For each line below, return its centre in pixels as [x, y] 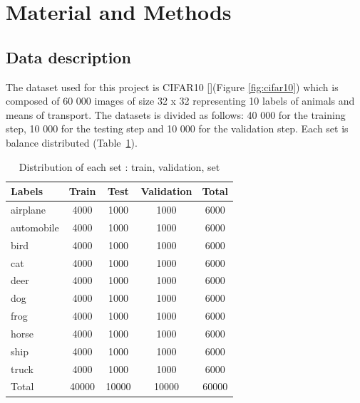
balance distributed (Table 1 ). [72, 142]
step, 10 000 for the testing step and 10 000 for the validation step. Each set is [177, 129]
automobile [35, 227]
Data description [68, 57]
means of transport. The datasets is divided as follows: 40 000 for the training [176, 114]
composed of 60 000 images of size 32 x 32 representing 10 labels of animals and [180, 101]
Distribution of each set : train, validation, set [119, 166]
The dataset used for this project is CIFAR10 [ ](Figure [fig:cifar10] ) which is [172, 87]
